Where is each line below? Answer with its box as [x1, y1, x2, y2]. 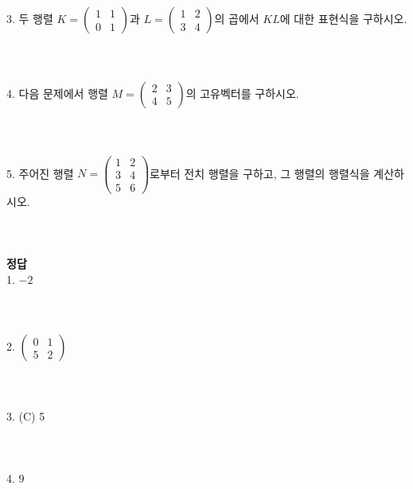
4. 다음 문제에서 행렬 [6, 84, 108, 101]
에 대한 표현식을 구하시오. [279, 10, 407, 26]
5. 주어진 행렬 [6, 165, 74, 181]
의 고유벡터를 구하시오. [185, 84, 299, 101]
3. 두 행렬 [6, 10, 53, 26]
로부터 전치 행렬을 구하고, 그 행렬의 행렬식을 [150, 165, 370, 181]
